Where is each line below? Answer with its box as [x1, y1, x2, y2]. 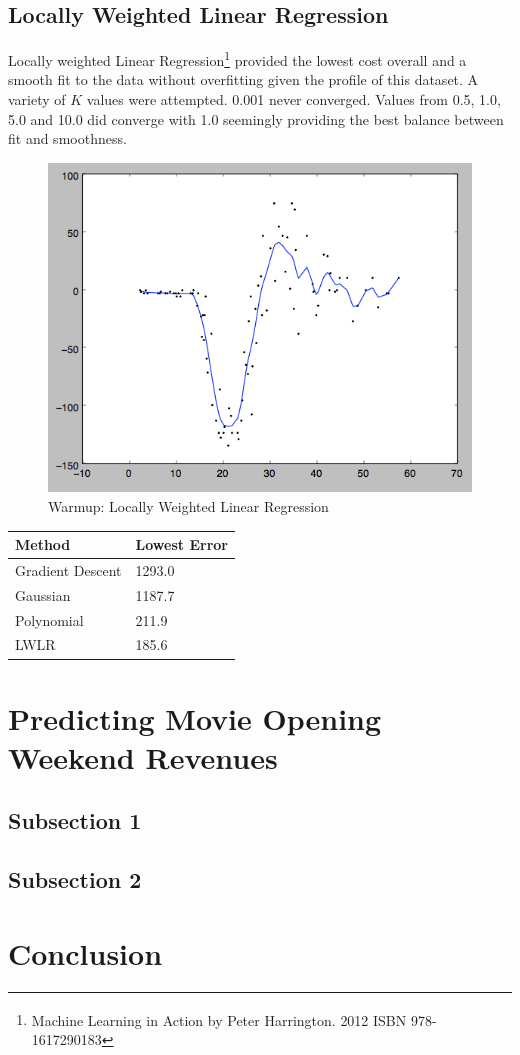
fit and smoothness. [8, 128, 127, 149]
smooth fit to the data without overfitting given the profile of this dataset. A [8, 69, 479, 90]
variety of [8, 89, 66, 110]
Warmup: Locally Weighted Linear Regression [48, 495, 329, 516]
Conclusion [8, 932, 163, 973]
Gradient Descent [15, 559, 122, 580]
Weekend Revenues [8, 736, 278, 777]
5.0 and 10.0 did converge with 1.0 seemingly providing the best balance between [8, 108, 504, 129]
